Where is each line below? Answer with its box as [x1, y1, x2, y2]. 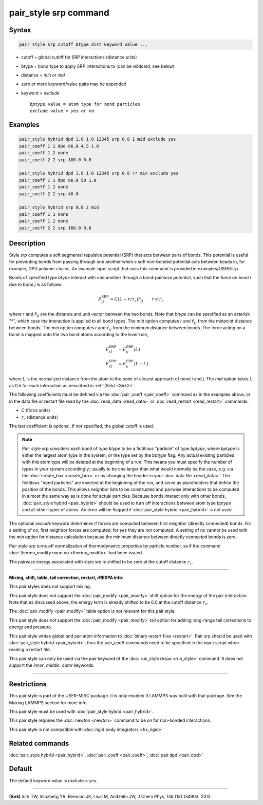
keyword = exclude [21, 90, 59, 96]
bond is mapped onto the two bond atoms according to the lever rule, [9, 332, 149, 337]
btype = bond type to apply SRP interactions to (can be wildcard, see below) [21, 63, 175, 69]
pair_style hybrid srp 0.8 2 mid [19, 205, 99, 210]
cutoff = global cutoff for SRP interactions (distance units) [21, 54, 137, 60]
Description [9, 239, 46, 247]
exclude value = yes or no [30, 108, 94, 114]
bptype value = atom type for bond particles [30, 101, 141, 107]
